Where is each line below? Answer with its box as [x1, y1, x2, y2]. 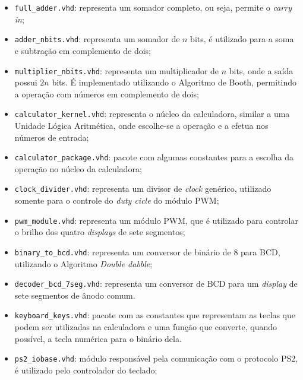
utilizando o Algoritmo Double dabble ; [14, 257, 153, 270]
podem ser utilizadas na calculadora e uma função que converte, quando [14, 321, 277, 333]
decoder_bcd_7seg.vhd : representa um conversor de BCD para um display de [14, 277, 298, 290]
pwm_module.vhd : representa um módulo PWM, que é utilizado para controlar [14, 214, 298, 226]
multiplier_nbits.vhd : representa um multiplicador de [14, 64, 219, 77]
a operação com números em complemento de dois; [14, 87, 199, 100]
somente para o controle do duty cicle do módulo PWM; [14, 194, 219, 207]
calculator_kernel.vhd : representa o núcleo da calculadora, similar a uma [14, 107, 290, 120]
